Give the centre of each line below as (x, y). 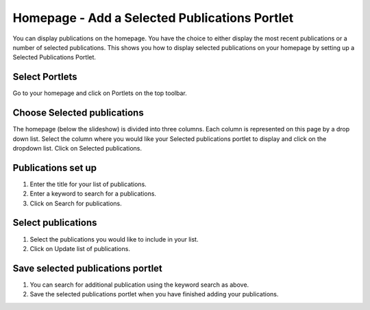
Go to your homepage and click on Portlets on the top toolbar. (100, 93)
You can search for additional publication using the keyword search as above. (139, 285)
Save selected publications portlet (87, 268)
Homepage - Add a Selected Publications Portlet (153, 18)
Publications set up (55, 168)
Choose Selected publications (78, 113)
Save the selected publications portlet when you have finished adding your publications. (154, 294)
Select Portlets (45, 77)
